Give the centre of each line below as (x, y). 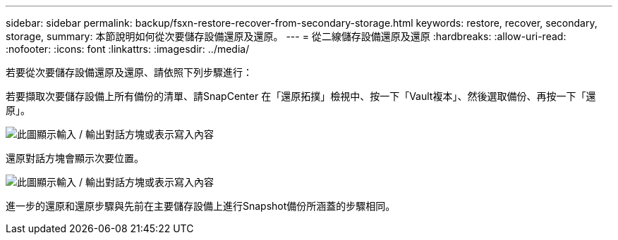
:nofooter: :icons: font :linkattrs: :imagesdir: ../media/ (128, 49)
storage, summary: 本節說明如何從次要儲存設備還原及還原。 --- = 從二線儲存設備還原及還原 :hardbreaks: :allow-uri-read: (286, 36)
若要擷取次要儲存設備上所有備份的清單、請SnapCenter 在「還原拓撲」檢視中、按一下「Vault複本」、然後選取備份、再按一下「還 (301, 96)
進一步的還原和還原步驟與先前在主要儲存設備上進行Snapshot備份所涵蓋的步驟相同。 (201, 206)
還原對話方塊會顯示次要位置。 (75, 158)
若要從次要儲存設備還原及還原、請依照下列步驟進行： (129, 72)
